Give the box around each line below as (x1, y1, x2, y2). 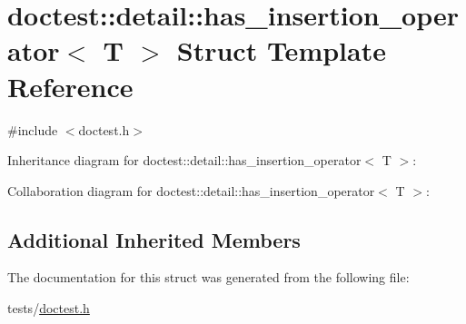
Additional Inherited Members (7, 225, 301, 253)
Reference (7, 67, 134, 104)
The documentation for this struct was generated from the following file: (7, 268, 410, 287)
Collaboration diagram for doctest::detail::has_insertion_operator (7, 181, 375, 200)
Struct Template (176, 32, 386, 69)
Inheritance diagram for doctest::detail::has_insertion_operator (7, 151, 362, 170)
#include (7, 120, 58, 139)
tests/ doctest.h (7, 299, 90, 318)
